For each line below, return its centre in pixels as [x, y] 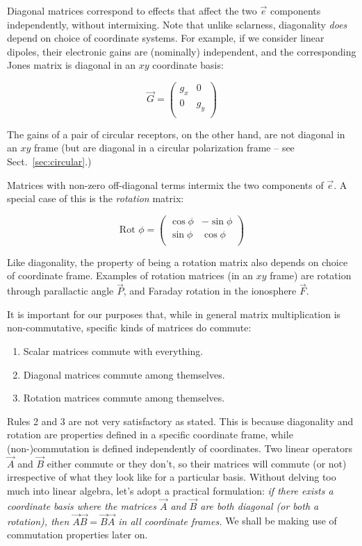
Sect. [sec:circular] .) [49, 161]
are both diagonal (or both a [260, 505]
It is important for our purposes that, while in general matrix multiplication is [174, 314]
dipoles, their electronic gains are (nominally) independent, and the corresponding [182, 51]
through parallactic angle [60, 291]
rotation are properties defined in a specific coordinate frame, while [150, 435]
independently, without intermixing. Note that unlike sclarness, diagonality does [177, 24]
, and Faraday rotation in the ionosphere [210, 291]
